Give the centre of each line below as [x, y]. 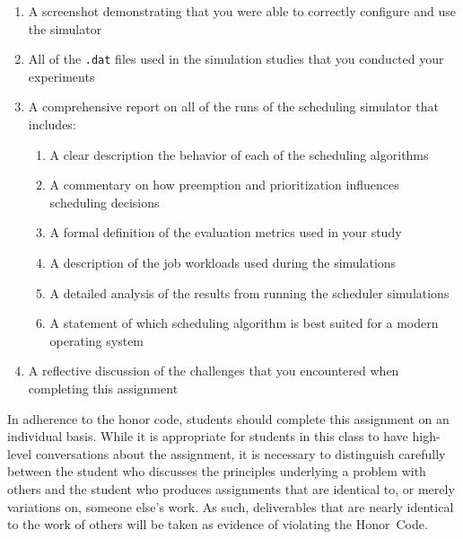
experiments [61, 76]
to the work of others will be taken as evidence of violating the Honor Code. [218, 524]
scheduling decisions [105, 202]
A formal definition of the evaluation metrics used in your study [226, 232]
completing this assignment [103, 388]
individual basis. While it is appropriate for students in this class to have [208, 436]
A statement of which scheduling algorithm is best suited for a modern [244, 323]
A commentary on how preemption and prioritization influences [224, 185]
